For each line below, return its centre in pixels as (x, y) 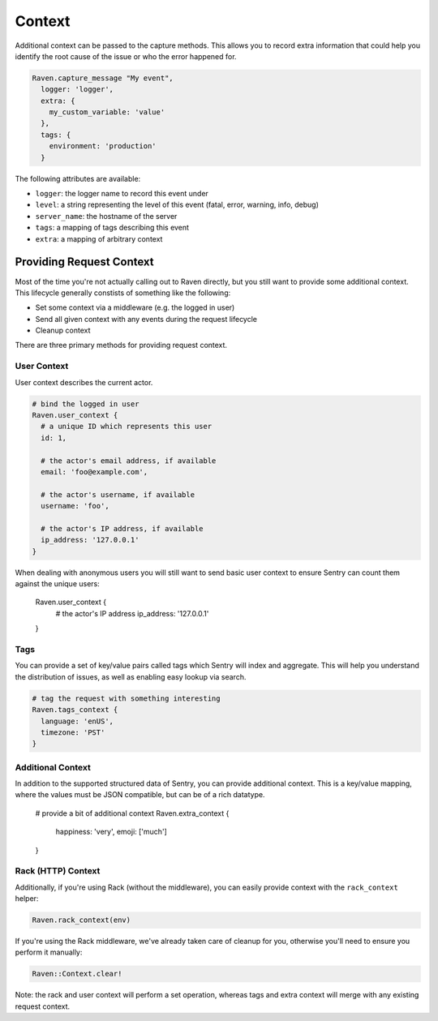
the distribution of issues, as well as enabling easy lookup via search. (131, 676)
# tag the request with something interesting (126, 698)
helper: (27, 899)
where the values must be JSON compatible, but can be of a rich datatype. (140, 795)
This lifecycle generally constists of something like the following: (123, 293)
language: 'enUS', (77, 721)
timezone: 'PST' (73, 732)
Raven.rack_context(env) (82, 920)
